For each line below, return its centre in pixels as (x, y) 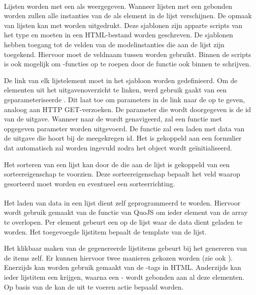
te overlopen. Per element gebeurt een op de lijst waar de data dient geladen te (123, 222)
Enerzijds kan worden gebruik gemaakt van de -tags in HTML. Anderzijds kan (123, 267)
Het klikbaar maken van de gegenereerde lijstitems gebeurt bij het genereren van (126, 248)
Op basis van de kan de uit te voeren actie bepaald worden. (94, 286)
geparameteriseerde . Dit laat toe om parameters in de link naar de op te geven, (125, 99)
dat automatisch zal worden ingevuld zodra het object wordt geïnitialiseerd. (118, 147)
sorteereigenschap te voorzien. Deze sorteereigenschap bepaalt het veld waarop (122, 174)
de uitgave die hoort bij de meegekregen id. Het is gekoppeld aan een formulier (123, 138)
